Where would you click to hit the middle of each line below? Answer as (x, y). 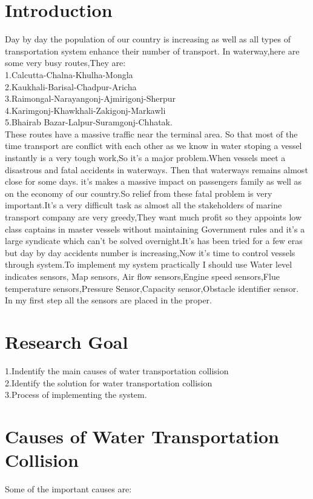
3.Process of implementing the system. (76, 395)
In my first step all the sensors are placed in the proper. (109, 300)
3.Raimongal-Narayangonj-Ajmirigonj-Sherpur (90, 98)
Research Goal (67, 341)
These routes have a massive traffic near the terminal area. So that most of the (151, 134)
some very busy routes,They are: (65, 63)
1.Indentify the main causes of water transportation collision (117, 370)
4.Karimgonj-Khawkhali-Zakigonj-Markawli (85, 110)
